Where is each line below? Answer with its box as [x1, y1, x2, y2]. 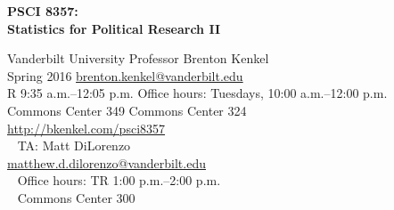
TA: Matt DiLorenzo [17, 136, 131, 155]
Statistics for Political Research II [7, 19, 221, 37]
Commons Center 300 [17, 188, 135, 206]
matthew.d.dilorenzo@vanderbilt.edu [7, 153, 206, 172]
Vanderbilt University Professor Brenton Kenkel [7, 49, 269, 68]
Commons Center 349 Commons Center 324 [7, 101, 247, 119]
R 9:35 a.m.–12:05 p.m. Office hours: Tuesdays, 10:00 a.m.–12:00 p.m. [7, 84, 388, 102]
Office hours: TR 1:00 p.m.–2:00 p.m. [17, 171, 221, 190]
